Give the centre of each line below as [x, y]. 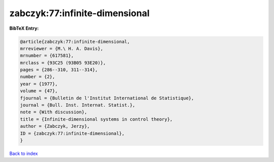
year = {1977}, [39, 84]
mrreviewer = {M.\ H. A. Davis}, [62, 48]
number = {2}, [38, 77]
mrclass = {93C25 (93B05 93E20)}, [63, 63]
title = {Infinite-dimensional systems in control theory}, [96, 119]
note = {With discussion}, [54, 112]
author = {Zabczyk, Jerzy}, [55, 126]
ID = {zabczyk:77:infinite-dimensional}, [72, 133]
